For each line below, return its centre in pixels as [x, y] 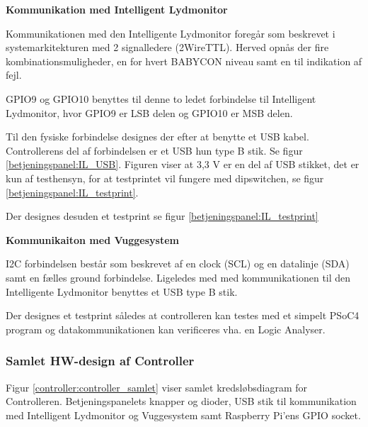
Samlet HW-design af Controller [100, 361]
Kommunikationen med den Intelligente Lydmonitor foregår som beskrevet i [171, 33]
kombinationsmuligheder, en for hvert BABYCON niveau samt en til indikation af [184, 61]
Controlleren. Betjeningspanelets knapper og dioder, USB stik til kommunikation [181, 401]
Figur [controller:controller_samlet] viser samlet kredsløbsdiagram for [157, 387]
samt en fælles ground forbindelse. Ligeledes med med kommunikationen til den [178, 277]
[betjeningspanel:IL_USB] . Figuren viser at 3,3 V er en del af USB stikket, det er [183, 164]
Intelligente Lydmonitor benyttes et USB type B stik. [122, 291]
